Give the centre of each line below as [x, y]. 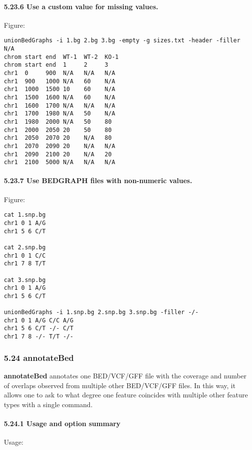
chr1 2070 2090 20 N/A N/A [60, 146]
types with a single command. [48, 404]
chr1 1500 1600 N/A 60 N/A [60, 97]
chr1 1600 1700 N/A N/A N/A [60, 105]
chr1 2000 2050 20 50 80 [58, 130]
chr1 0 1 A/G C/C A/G [39, 320]
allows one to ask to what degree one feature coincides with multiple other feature [126, 395]
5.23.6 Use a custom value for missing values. [81, 6]
